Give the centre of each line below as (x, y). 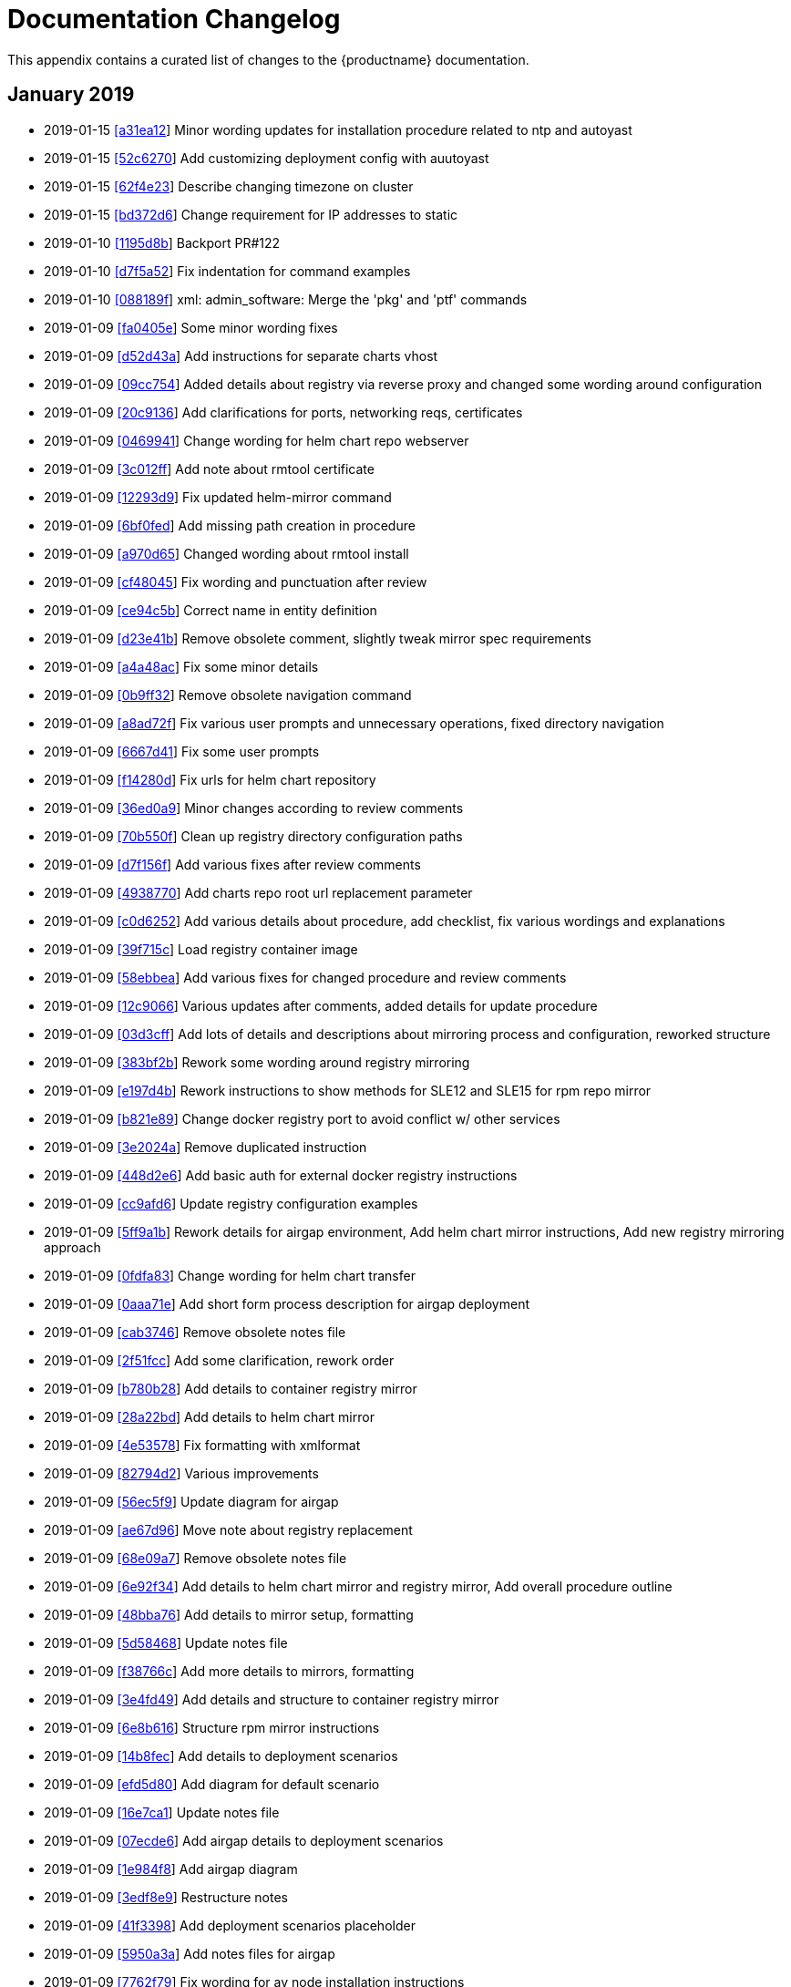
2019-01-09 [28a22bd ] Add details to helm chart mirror (209, 1416)
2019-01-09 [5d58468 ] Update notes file (166, 1642)
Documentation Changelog (174, 19)
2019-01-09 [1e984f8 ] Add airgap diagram (171, 1869)
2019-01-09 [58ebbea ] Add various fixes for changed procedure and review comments (305, 977)
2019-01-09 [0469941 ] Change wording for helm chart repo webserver (257, 440)
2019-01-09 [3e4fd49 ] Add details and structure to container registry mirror (272, 1699)
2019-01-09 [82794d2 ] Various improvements (181, 1473)
